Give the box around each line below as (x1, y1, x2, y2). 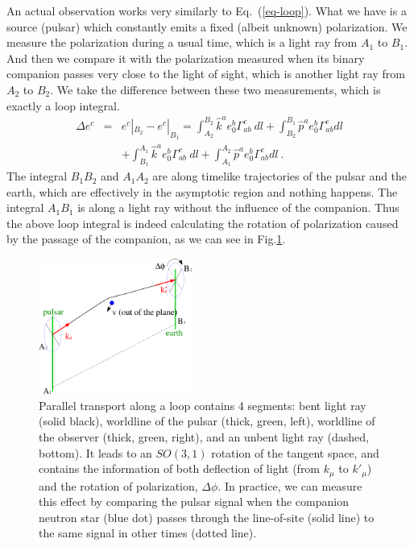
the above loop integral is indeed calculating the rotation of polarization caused (6, 214, 399, 231)
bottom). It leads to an (39, 444, 152, 461)
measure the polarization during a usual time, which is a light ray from (6, 34, 358, 51)
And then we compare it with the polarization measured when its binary (6, 49, 365, 66)
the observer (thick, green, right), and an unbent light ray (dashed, (39, 429, 369, 445)
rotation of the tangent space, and (211, 444, 379, 461)
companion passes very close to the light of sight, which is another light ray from (6, 65, 405, 82)
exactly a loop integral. (6, 97, 120, 114)
